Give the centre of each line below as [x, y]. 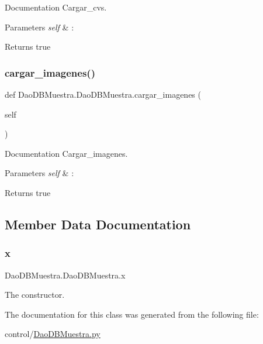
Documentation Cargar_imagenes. [66, 153]
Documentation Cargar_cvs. [56, 7]
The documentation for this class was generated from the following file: [132, 314]
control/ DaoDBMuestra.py [53, 334]
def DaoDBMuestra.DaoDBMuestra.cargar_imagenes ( [103, 94]
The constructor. [35, 295]
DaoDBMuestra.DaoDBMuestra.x [65, 275]
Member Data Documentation [98, 224]
